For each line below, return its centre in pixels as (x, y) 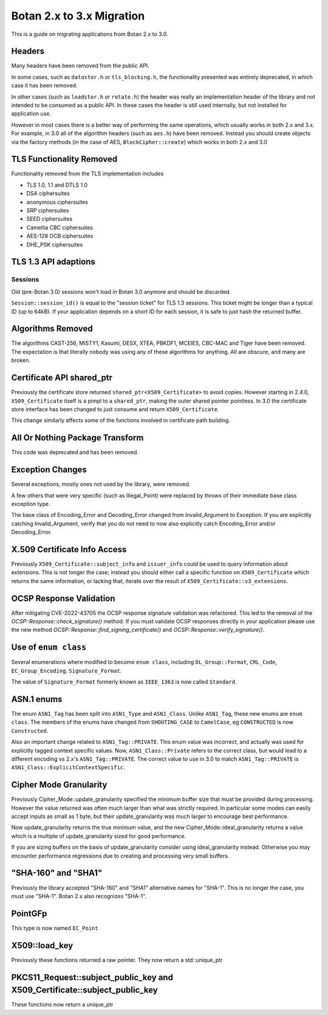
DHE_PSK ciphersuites (55, 244)
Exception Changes (49, 470)
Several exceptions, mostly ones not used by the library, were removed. (101, 484)
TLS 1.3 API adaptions (53, 262)
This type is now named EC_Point (55, 928)
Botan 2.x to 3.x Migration (78, 16)
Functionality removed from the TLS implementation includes (87, 174)
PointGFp (29, 913)
